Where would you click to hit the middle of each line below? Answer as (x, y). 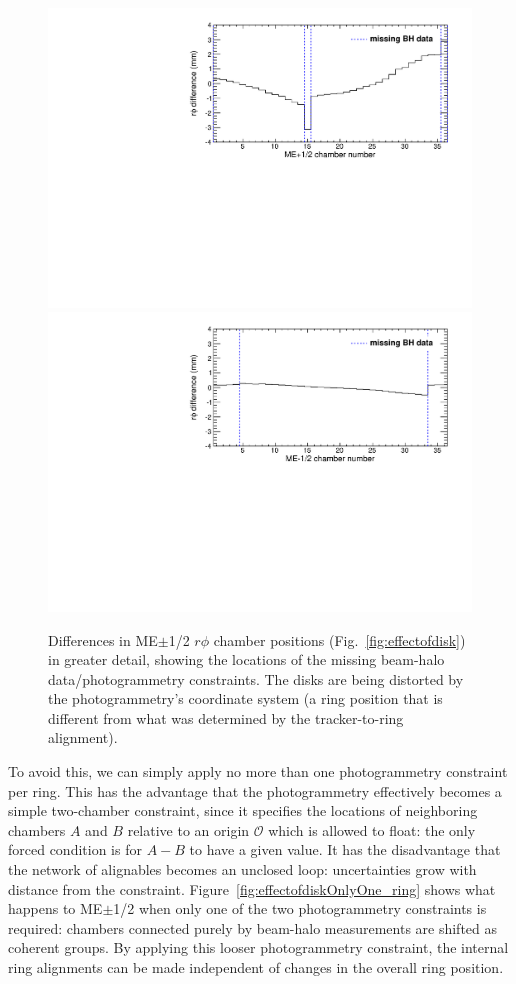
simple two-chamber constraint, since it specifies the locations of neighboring (243, 810)
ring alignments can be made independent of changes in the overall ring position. (256, 967)
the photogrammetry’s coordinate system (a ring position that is (245, 698)
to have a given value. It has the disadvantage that (345, 849)
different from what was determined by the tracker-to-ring (226, 717)
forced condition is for (75, 849)
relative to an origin (188, 829)
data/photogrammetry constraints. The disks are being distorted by (256, 678)
